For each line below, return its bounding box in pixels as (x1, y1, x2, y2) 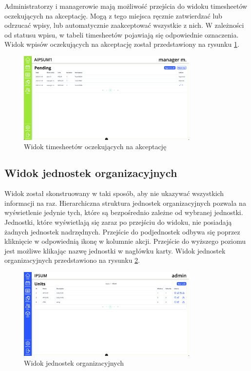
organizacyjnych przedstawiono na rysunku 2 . (4, 255, 140, 265)
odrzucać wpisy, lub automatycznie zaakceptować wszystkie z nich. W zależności (4, 20, 244, 30)
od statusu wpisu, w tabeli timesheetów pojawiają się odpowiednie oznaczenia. (4, 29, 239, 39)
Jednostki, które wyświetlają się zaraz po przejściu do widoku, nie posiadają (4, 217, 232, 227)
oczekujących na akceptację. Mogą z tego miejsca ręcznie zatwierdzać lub (4, 10, 222, 20)
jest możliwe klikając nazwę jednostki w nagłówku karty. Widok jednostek (4, 245, 226, 255)
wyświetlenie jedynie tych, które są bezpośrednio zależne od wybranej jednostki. (4, 207, 243, 217)
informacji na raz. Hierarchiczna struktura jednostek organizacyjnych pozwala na (4, 197, 246, 208)
